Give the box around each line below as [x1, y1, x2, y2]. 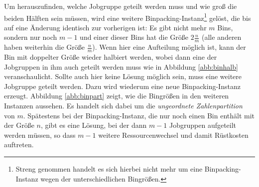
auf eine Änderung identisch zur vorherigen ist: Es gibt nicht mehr [4, 22, 207, 32]
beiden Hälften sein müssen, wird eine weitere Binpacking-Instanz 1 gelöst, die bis [4, 11, 251, 23]
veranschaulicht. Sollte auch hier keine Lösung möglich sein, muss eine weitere [4, 71, 242, 82]
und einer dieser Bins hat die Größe [80, 32, 189, 42]
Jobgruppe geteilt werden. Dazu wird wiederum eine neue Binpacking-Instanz [4, 81, 241, 91]
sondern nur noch [4, 32, 57, 42]
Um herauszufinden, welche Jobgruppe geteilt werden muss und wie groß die [4, 1, 237, 11]
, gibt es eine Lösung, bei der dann [40, 120, 147, 130]
